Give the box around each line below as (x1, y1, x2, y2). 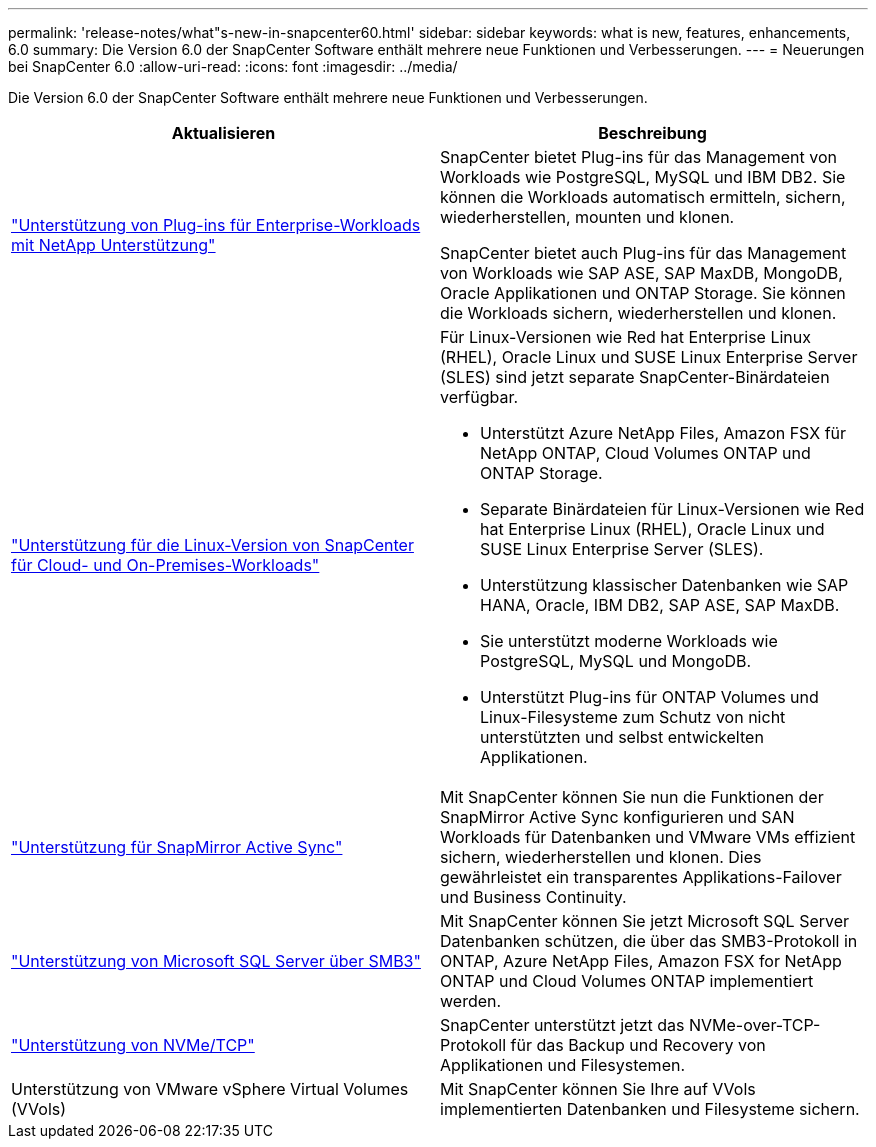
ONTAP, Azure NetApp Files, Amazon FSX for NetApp (440, 951, 842, 971)
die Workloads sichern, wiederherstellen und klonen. (440, 303, 837, 323)
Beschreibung (598, 123, 707, 143)
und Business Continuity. (440, 887, 627, 907)
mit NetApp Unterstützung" (11, 235, 216, 255)
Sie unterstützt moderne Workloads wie (480, 631, 778, 651)
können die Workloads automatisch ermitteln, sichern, (440, 187, 846, 207)
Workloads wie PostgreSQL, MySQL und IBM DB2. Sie (440, 167, 846, 187)
